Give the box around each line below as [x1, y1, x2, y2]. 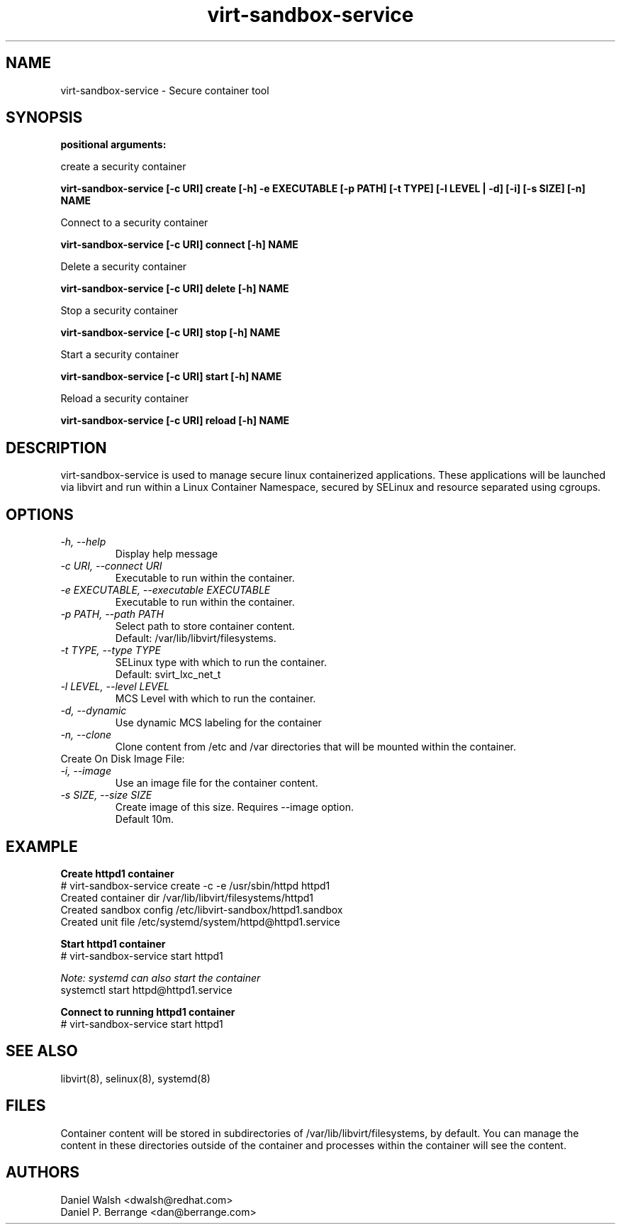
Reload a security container [60, 392, 189, 405]
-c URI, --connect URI [60, 560, 162, 572]
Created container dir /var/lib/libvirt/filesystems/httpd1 [60, 891, 314, 904]
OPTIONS [6, 505, 74, 523]
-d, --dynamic [60, 704, 127, 717]
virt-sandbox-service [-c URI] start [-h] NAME [60, 370, 282, 383]
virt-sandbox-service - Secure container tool [60, 84, 269, 96]
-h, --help [60, 536, 106, 548]
